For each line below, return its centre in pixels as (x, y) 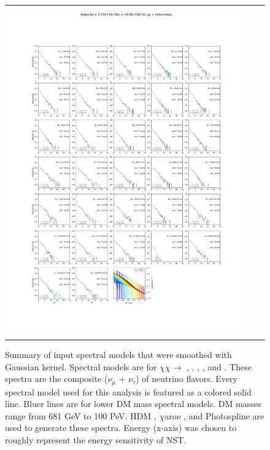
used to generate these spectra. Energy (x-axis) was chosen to (121, 428)
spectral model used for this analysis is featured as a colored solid (128, 391)
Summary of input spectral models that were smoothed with (118, 354)
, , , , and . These (219, 366)
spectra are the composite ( (56, 379)
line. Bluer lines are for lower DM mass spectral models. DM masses (133, 404)
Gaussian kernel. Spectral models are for (81, 366)
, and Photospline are (224, 415)
